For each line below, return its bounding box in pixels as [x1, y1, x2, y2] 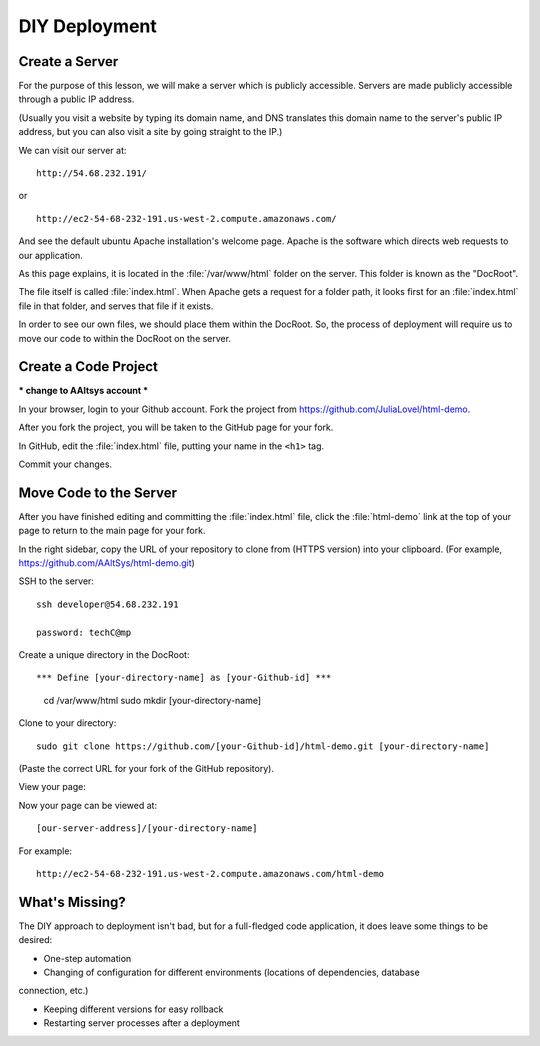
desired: [18, 934, 53, 946]
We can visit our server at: [18, 144, 127, 156]
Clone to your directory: [18, 717, 117, 729]
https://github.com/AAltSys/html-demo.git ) [18, 557, 195, 569]
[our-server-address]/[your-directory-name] [36, 823, 259, 834]
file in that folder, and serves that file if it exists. [18, 300, 214, 312]
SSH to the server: [18, 575, 95, 587]
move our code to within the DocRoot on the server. [18, 332, 232, 344]
